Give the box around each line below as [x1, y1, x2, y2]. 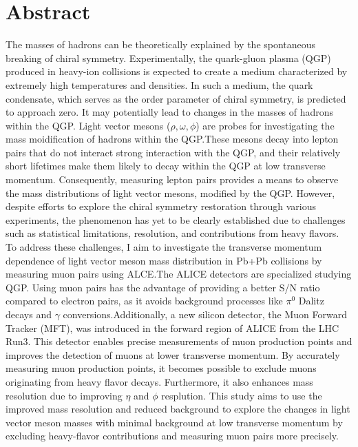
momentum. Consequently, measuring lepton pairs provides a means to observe [6, 172, 339, 187]
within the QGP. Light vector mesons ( [6, 118, 171, 132]
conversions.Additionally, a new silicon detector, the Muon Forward [63, 307, 348, 321]
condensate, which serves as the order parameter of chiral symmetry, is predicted [6, 91, 346, 105]
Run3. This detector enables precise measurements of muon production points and [6, 334, 352, 349]
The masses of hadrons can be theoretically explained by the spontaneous [6, 37, 316, 52]
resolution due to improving [6, 388, 123, 402]
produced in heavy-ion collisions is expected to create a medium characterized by [6, 64, 348, 79]
